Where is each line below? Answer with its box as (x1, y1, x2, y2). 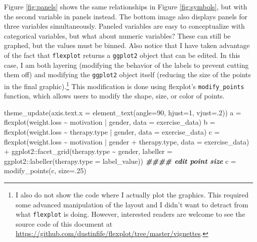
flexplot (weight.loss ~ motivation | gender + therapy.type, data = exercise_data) (4, 136, 249, 146)
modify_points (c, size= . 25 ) (4, 165, 86, 176)
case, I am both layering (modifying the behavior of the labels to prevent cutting (4, 59, 249, 70)
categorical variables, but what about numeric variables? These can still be (4, 30, 231, 41)
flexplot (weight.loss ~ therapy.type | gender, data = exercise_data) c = (4, 126, 220, 137)
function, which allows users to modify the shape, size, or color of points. (4, 91, 225, 101)
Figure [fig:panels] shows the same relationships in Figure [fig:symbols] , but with (4, 1, 247, 11)
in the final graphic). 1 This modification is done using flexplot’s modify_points (4, 79, 244, 91)
